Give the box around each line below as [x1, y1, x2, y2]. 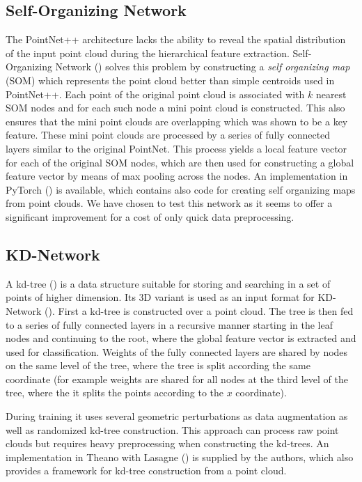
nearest [315, 86, 347, 101]
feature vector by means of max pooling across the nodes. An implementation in [6, 169, 348, 183]
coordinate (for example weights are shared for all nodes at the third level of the [6, 371, 349, 386]
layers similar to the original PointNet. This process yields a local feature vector [6, 141, 347, 155]
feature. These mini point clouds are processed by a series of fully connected [6, 127, 331, 142]
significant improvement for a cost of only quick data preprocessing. [6, 209, 294, 224]
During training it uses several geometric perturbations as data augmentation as [6, 409, 348, 423]
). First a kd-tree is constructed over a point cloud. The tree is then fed [48, 303, 354, 318]
